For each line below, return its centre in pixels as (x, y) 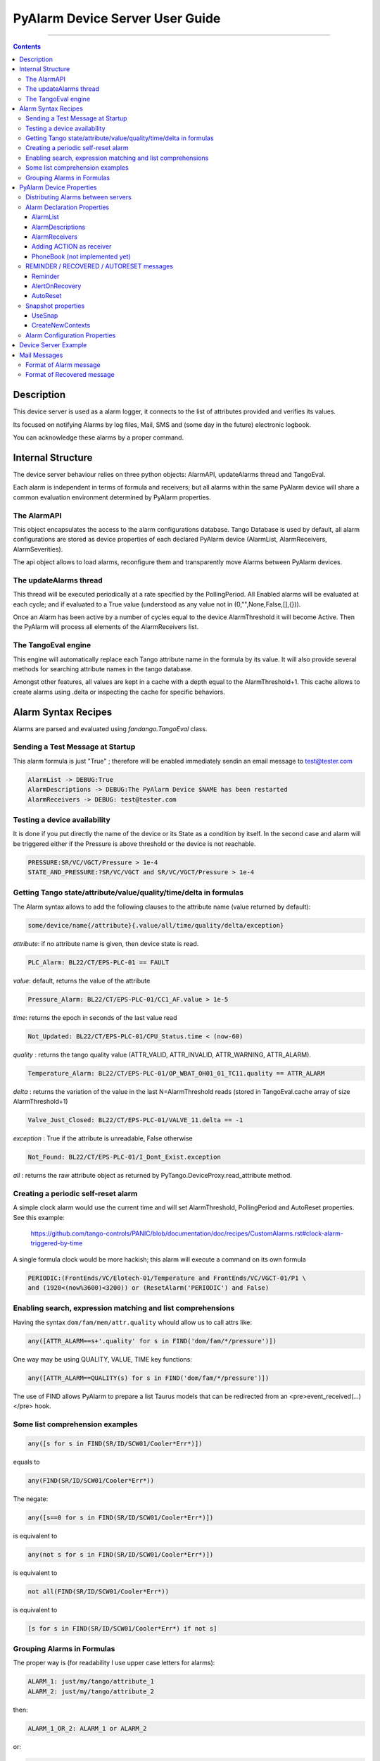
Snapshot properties (55, 306)
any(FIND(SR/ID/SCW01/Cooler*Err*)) (91, 1480)
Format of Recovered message (70, 375)
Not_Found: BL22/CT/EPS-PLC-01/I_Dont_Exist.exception (124, 1157)
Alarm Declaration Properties (67, 207)
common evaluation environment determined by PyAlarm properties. (112, 497)
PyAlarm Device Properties (58, 187)
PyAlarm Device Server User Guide (117, 18)
